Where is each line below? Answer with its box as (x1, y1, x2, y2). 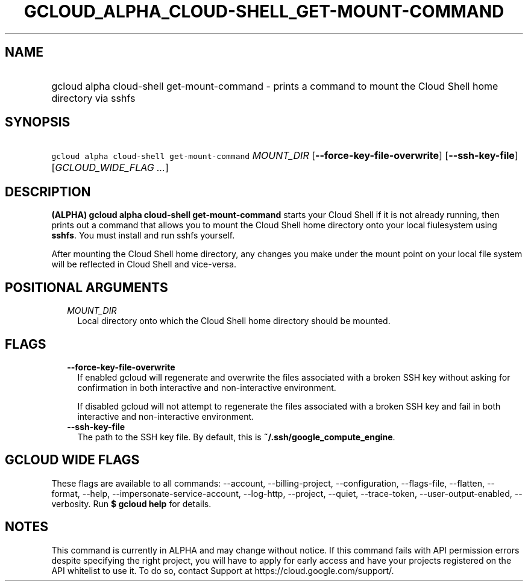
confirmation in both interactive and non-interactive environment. (77, 382, 336, 393)
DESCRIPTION (5, 184, 91, 199)
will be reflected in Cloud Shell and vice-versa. (51, 259, 237, 270)
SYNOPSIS (5, 114, 71, 130)
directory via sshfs (51, 92, 136, 104)
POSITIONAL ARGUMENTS (5, 279, 168, 295)
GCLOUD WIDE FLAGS (5, 452, 140, 468)
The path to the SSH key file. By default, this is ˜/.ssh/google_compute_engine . (77, 431, 395, 442)
